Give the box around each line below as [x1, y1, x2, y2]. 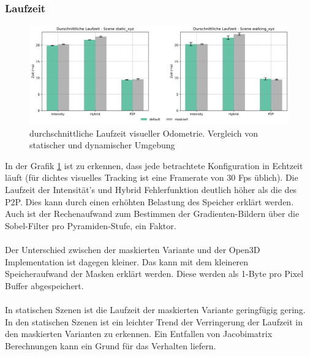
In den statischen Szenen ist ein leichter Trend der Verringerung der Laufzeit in [5, 315, 303, 328]
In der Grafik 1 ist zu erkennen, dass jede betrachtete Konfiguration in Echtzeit [5, 159, 303, 172]
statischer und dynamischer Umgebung [29, 138, 175, 151]
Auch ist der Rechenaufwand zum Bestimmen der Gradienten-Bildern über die [5, 207, 300, 220]
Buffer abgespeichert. [5, 279, 84, 292]
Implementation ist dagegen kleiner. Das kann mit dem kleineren [5, 255, 249, 268]
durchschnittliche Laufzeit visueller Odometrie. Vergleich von [29, 126, 259, 139]
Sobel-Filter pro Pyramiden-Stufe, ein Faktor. [5, 219, 176, 232]
